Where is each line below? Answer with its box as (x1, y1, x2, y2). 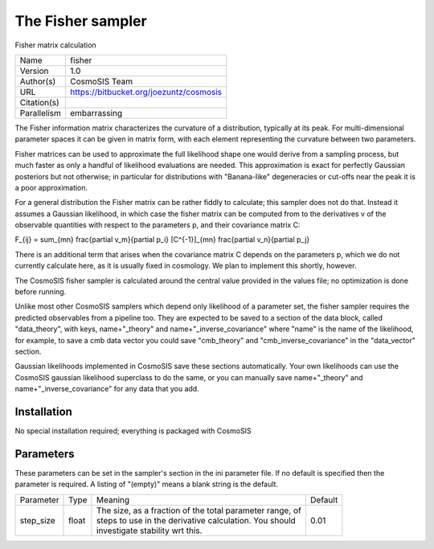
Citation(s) (19, 96, 59, 108)
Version (19, 65, 49, 76)
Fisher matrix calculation (14, 40, 96, 50)
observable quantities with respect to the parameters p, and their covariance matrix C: (14, 220, 301, 230)
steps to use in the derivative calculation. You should (96, 514, 297, 526)
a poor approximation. (14, 182, 88, 192)
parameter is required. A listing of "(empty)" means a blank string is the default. (14, 479, 279, 490)
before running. (14, 287, 67, 297)
